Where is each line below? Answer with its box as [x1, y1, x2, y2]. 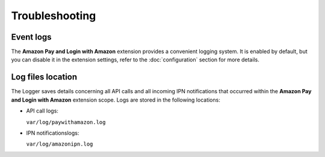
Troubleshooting [11, 9, 96, 22]
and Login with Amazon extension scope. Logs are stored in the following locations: [11, 96, 221, 103]
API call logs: [26, 107, 58, 114]
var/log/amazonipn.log [26, 141, 93, 147]
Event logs [11, 32, 52, 42]
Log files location [11, 72, 78, 82]
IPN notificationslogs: [26, 129, 79, 137]
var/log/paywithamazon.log [26, 119, 106, 126]
